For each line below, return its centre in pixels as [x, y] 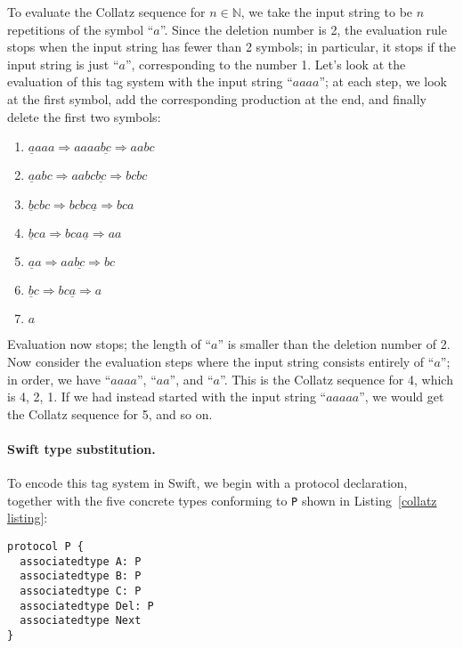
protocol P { [45, 547]
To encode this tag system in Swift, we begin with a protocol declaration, [207, 483]
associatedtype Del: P [87, 606]
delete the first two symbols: [84, 116]
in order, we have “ [59, 379]
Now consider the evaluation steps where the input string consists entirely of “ [221, 362]
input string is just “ [63, 64]
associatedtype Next [81, 621]
